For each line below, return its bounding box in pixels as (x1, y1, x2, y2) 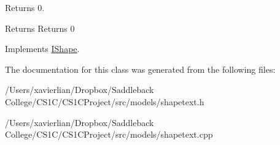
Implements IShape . (5, 42, 80, 55)
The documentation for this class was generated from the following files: (5, 62, 276, 75)
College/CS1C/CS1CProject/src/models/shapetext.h (5, 95, 204, 108)
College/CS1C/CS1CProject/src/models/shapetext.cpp (5, 128, 213, 141)
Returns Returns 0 (5, 21, 75, 34)
